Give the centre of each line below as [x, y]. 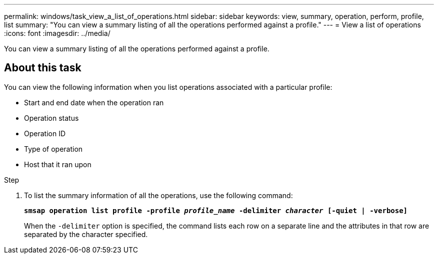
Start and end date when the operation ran [94, 102]
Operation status [51, 118]
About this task [43, 68]
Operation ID [45, 133]
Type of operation [53, 149]
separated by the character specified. [86, 234]
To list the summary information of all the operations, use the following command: [158, 195]
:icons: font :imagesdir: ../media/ [57, 33]
